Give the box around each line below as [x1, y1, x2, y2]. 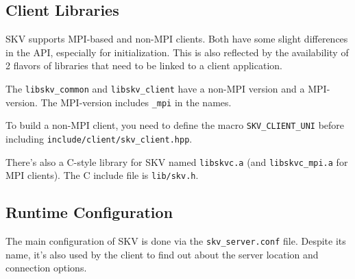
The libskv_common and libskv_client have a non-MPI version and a [5, 81, 305, 95]
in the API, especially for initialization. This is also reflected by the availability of [5, 45, 349, 59]
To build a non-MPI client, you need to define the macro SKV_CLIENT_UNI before [5, 118, 345, 132]
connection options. [5, 260, 87, 275]
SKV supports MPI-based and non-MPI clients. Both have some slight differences [5, 32, 348, 46]
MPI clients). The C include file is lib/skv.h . [5, 168, 199, 182]
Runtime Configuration [5, 202, 173, 223]
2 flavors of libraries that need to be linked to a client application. [5, 58, 282, 73]
